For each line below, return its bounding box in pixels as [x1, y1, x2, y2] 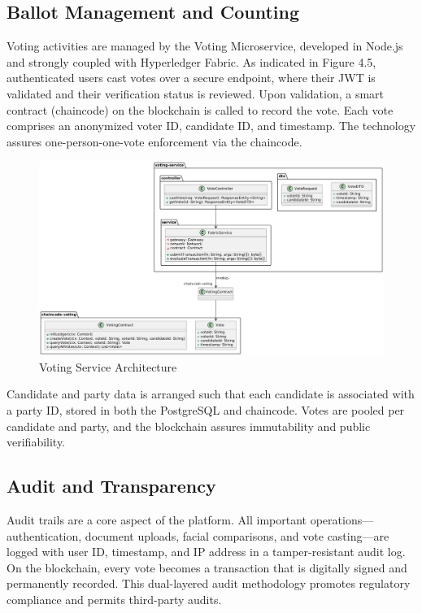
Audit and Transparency [7, 473, 216, 498]
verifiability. [7, 433, 66, 450]
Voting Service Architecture [39, 358, 177, 375]
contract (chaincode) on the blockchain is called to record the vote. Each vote [7, 101, 394, 118]
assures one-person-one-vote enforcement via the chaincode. [7, 133, 302, 150]
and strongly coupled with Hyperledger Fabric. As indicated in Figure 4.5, [7, 53, 376, 70]
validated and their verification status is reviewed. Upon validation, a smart [7, 85, 385, 102]
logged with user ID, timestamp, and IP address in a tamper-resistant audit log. [7, 543, 406, 560]
